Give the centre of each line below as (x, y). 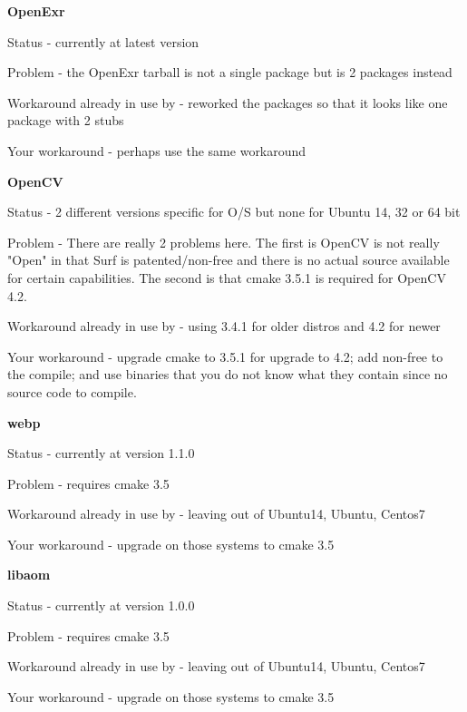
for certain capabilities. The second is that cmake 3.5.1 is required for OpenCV (227, 277)
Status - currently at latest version (103, 41)
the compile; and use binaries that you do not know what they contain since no (228, 374)
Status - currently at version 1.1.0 (101, 453)
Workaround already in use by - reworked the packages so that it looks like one (228, 102)
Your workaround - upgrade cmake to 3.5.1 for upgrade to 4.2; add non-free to (225, 356)
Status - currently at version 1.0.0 (101, 605)
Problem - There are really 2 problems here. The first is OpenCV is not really (224, 242)
